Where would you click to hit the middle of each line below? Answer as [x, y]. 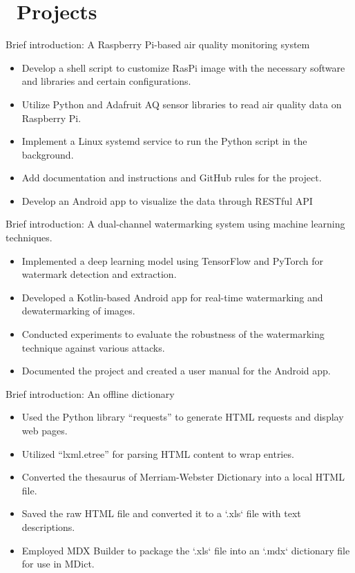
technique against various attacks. [93, 347]
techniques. [29, 238]
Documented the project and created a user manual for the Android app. [176, 371]
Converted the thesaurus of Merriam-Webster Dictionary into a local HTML [183, 477]
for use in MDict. [58, 564]
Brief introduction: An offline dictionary [90, 393]
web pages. [45, 430]
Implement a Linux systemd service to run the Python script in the [164, 141]
